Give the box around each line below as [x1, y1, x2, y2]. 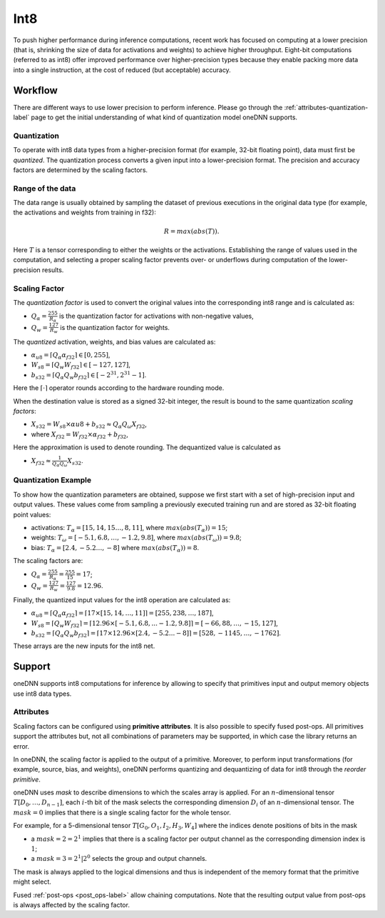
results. [41, 265, 64, 274]
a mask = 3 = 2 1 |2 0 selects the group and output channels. [31, 854, 207, 863]
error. [13, 742, 30, 750]
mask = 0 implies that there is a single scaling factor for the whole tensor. [13, 808, 232, 817]
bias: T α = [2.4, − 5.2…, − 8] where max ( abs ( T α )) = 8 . [31, 543, 200, 554]
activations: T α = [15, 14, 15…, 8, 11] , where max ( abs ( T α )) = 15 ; [31, 523, 228, 534]
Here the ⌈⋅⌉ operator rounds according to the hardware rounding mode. [13, 384, 225, 392]
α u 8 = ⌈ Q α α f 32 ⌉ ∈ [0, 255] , [31, 350, 111, 361]
